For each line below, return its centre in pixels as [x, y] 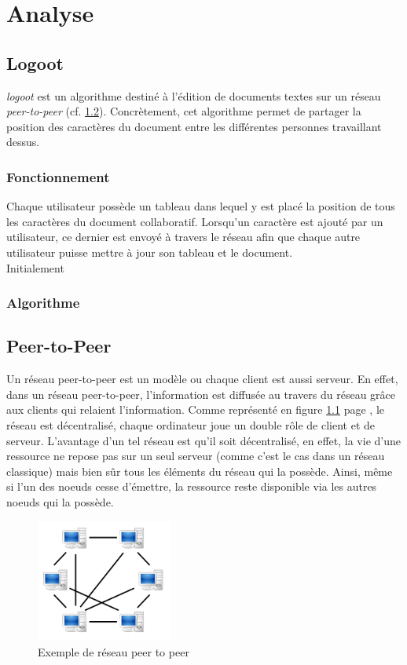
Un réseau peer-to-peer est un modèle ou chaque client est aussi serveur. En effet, [202, 379]
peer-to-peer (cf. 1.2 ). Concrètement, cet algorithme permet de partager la [184, 111]
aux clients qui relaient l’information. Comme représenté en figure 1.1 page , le [196, 409]
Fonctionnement [58, 176]
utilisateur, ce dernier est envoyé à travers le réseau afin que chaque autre [183, 237]
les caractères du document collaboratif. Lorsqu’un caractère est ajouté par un [195, 221]
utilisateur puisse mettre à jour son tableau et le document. [150, 252]
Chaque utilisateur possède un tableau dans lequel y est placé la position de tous [201, 206]
